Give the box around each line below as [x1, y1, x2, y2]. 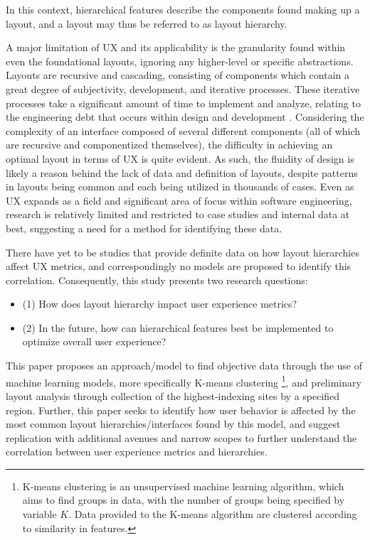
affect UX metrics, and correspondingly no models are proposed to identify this [6, 259, 351, 274]
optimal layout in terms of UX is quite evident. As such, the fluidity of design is [6, 151, 354, 166]
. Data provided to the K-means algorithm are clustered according [68, 507, 357, 522]
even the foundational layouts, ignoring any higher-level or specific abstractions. [6, 53, 354, 68]
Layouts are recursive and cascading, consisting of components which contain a [6, 67, 349, 82]
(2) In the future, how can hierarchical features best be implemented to [22, 320, 334, 335]
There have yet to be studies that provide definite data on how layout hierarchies [6, 244, 359, 259]
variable [22, 507, 57, 522]
